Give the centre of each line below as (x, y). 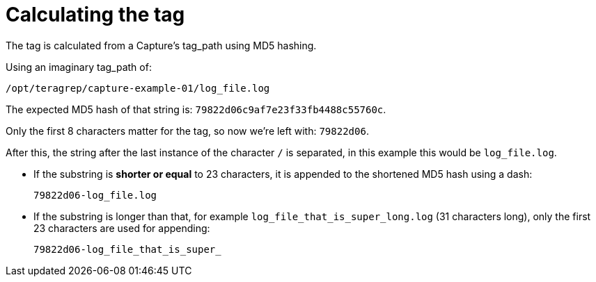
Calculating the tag (95, 15)
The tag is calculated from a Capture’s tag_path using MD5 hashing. (161, 45)
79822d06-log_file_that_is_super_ (127, 249)
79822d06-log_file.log (95, 195)
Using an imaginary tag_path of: (79, 67)
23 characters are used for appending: (122, 228)
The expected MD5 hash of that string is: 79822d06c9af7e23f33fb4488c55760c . (196, 109)
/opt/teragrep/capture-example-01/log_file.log (138, 88)
